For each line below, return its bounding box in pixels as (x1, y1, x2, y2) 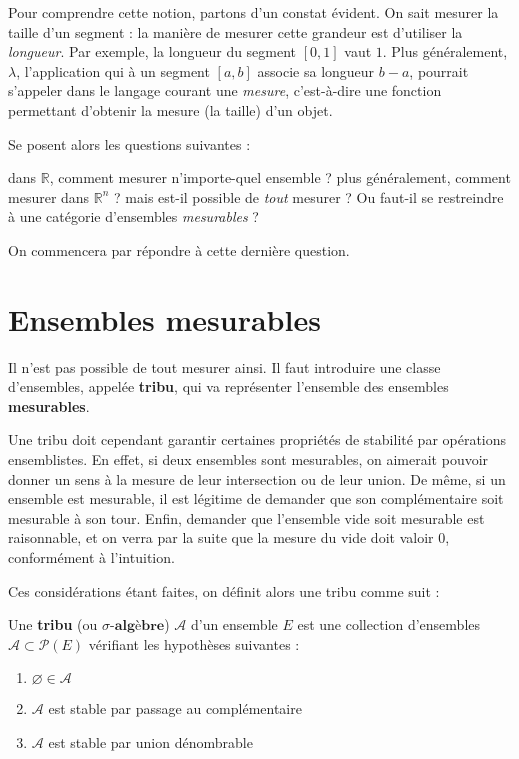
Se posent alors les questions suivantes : (8, 133, 251, 154)
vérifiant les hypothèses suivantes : (88, 633, 300, 654)
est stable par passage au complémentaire (48, 698, 302, 719)
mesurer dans (8, 186, 90, 207)
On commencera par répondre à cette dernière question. (8, 239, 350, 260)
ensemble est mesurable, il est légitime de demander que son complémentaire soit (8, 488, 504, 509)
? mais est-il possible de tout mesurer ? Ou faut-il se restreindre (114, 186, 504, 207)
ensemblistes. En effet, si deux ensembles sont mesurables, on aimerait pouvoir (8, 449, 489, 470)
